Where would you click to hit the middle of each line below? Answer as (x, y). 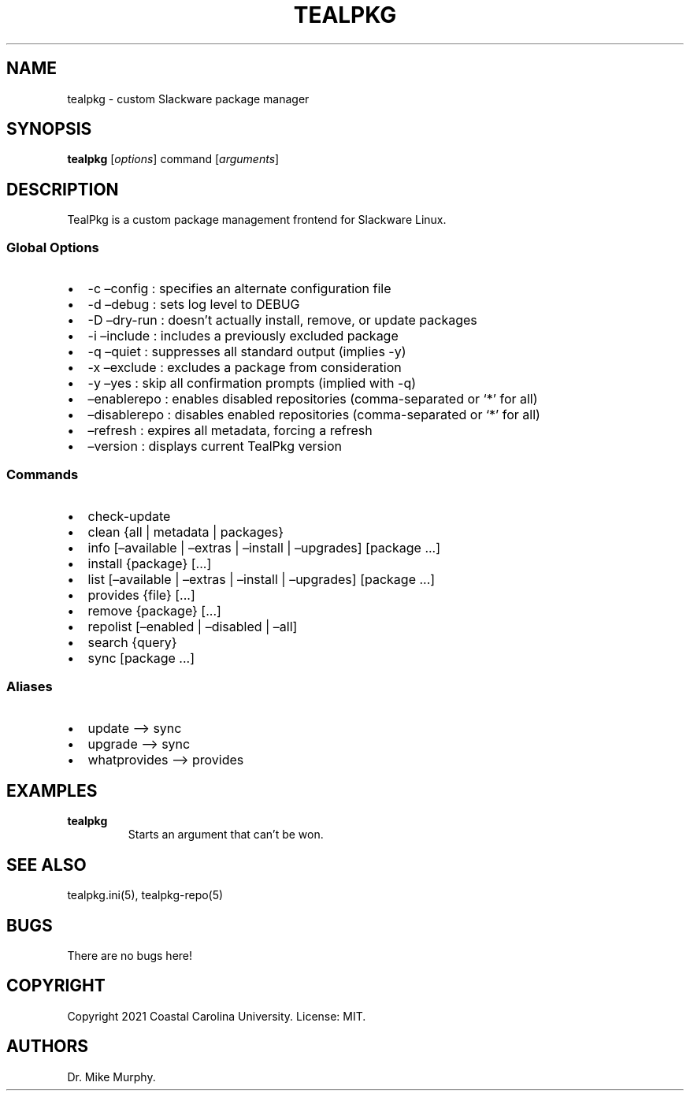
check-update (129, 516)
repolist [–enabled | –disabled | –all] (193, 626)
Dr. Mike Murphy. (111, 1077)
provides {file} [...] (141, 595)
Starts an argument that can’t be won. (226, 835)
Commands (43, 475)
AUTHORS (48, 1047)
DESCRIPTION (63, 189)
